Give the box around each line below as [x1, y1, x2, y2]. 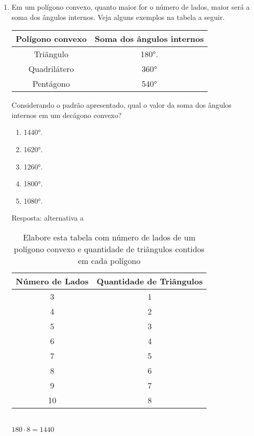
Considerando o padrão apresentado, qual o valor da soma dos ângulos [11, 100, 232, 110]
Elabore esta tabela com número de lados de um [23, 231, 195, 243]
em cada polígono [78, 254, 141, 267]
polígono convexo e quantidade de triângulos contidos [14, 243, 205, 255]
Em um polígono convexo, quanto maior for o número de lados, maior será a [11, 2, 250, 12]
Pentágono [32, 78, 70, 90]
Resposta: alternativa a [11, 212, 84, 223]
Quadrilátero [28, 63, 74, 75]
